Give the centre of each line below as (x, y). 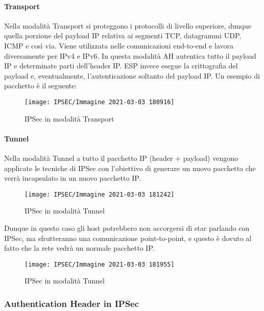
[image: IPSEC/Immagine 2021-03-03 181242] (100, 194)
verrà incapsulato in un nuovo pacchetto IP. (73, 178)
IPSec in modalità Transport (69, 118)
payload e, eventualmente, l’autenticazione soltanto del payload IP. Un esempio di (132, 75)
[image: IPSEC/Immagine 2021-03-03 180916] (100, 102)
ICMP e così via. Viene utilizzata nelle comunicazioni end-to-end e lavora (119, 45)
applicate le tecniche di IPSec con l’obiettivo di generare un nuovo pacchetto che (130, 168)
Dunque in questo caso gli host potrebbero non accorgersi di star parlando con (127, 228)
